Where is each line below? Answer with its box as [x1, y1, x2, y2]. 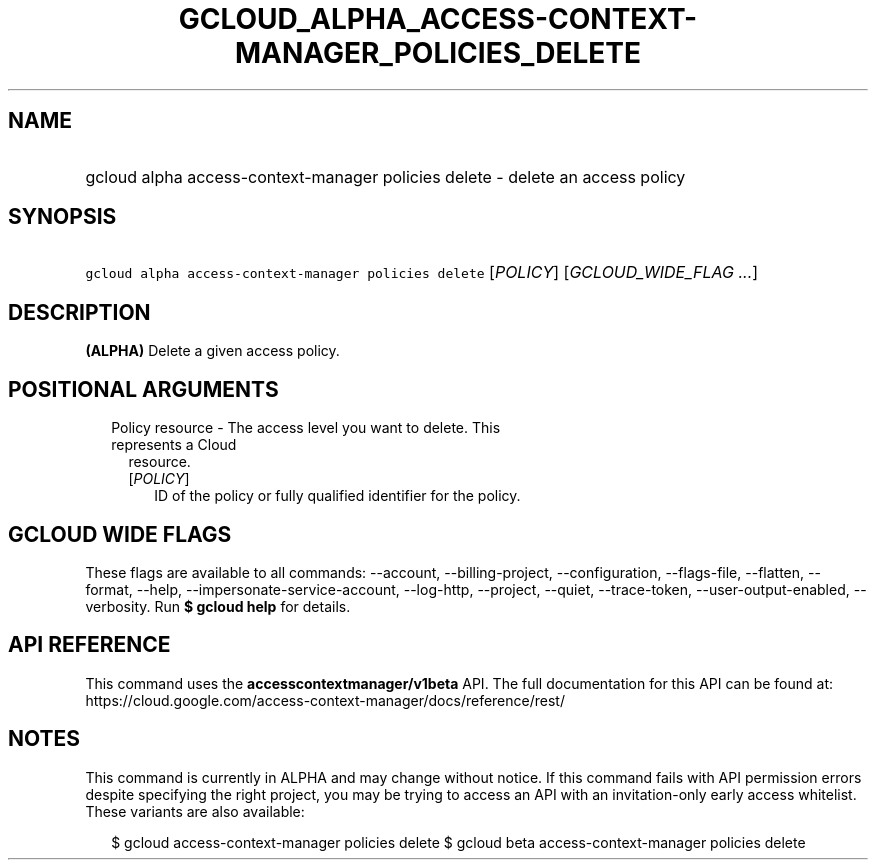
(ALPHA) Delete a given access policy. [85, 342, 340, 360]
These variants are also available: [85, 802, 305, 820]
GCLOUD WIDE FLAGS [8, 521, 232, 547]
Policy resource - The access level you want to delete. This [111, 419, 501, 437]
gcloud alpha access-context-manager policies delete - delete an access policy [85, 166, 686, 187]
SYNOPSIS [8, 204, 117, 230]
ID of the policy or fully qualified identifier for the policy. [154, 487, 521, 505]
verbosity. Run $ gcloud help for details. [85, 597, 351, 615]
